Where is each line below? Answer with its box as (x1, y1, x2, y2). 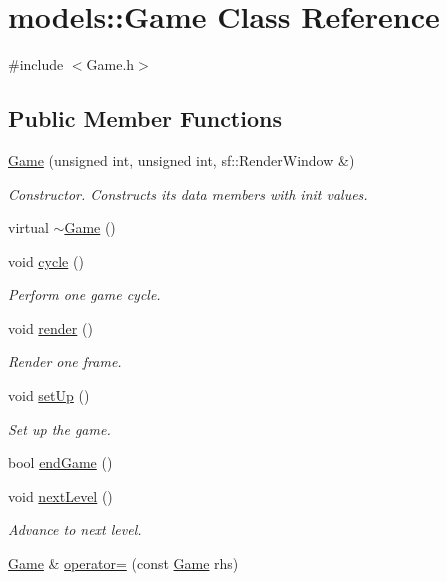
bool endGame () (8, 452, 113, 473)
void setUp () (8, 385, 90, 406)
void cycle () (8, 250, 84, 271)
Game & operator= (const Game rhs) (8, 553, 239, 574)
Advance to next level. (8, 519, 142, 540)
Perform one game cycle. (8, 284, 161, 305)
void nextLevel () (8, 485, 113, 506)
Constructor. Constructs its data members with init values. (8, 183, 368, 204)
